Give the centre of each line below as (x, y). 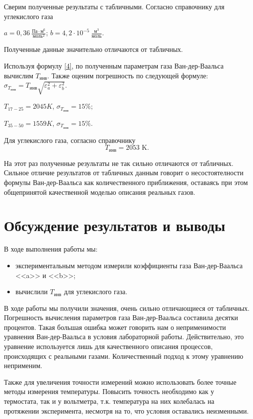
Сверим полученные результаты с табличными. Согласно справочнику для (114, 6)
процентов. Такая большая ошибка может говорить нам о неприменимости (115, 327)
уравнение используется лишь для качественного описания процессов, (108, 346)
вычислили (32, 291)
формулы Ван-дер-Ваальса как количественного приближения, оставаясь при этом (126, 182)
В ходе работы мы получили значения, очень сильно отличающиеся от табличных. (127, 308)
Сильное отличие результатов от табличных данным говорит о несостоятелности (124, 173)
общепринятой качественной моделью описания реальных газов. (100, 192)
